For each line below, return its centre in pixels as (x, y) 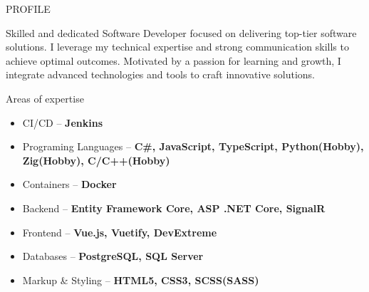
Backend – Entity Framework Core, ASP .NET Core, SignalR (174, 208)
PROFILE (28, 9)
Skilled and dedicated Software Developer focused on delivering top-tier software (181, 32)
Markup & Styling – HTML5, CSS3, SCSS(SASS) (141, 280)
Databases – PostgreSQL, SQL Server (113, 256)
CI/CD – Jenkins (62, 122)
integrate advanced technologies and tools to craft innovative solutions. (160, 74)
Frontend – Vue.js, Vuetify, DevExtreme (120, 232)
